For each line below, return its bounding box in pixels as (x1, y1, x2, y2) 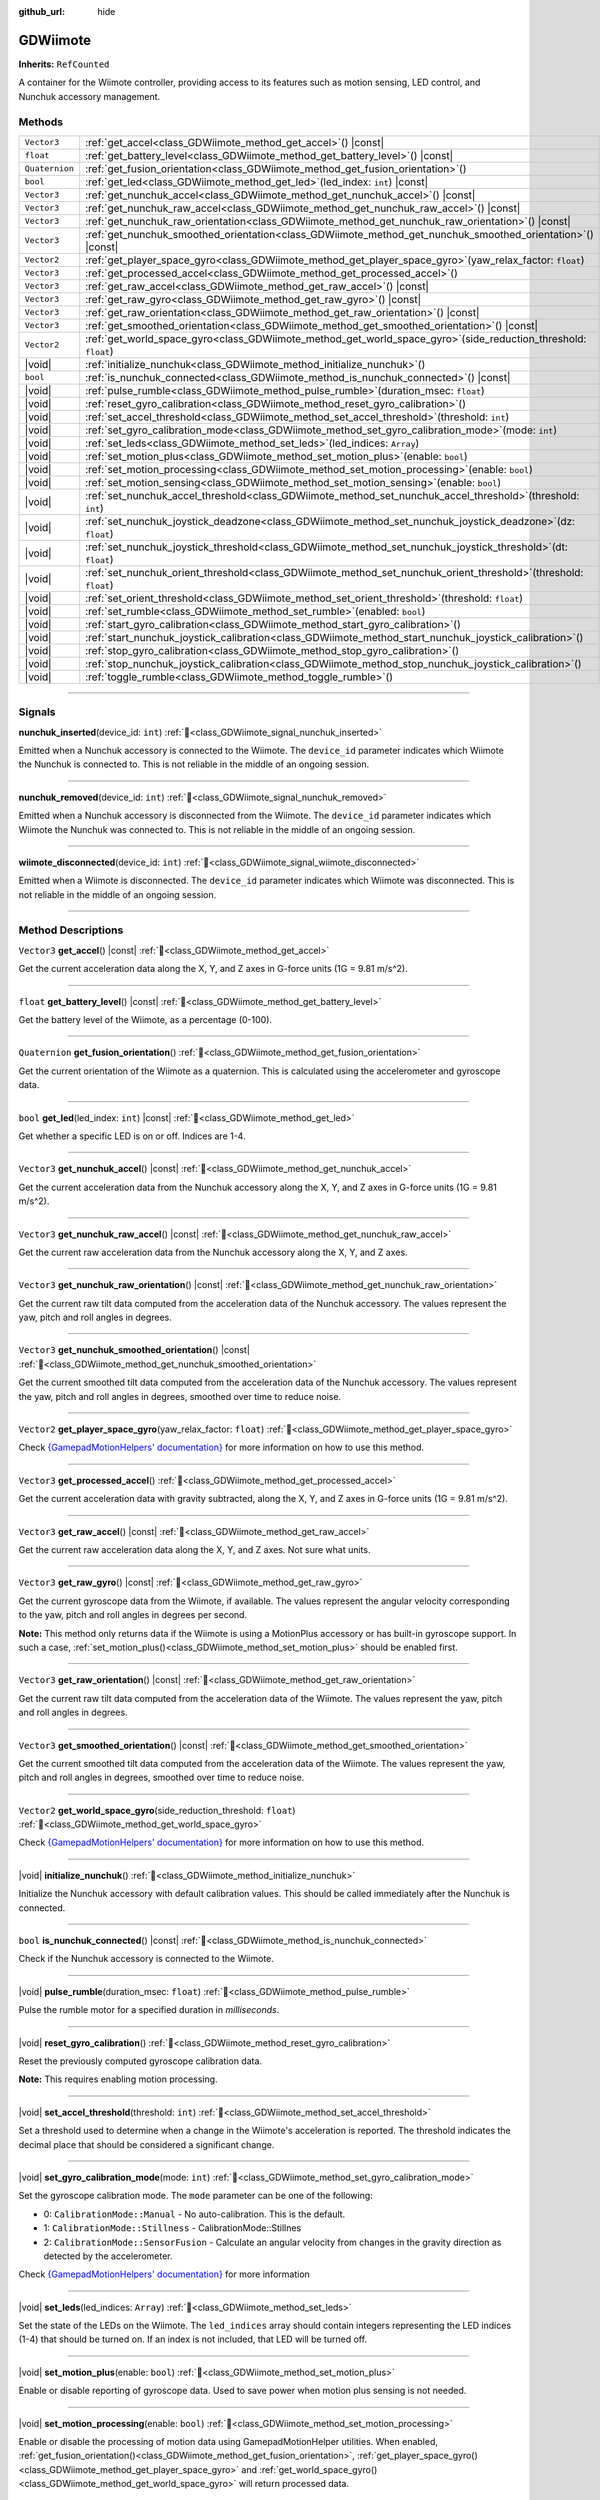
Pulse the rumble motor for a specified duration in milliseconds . (18, 2004, 280, 2016)
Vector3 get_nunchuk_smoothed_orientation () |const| (18, 1344, 250, 1356)
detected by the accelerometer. (43, 2250, 173, 2262)
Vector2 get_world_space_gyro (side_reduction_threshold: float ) (18, 1804, 296, 1816)
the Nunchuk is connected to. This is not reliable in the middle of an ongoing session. (18, 758, 370, 770)
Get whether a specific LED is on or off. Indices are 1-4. (18, 1130, 246, 1142)
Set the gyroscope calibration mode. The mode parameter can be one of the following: (18, 2190, 374, 2202)
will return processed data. (238, 2478, 350, 2490)
